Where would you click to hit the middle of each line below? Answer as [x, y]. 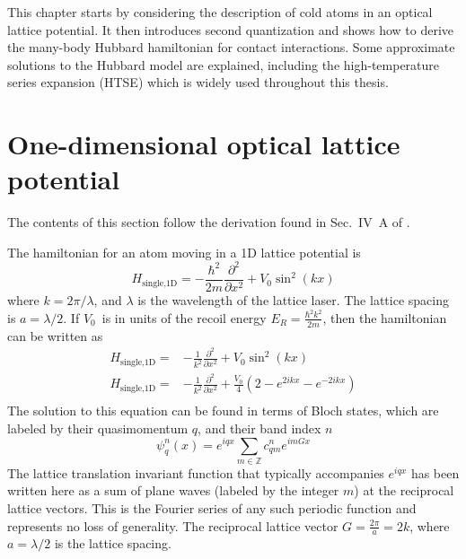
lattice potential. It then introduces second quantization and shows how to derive [230, 29]
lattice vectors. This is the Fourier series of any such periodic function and [212, 508]
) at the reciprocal [404, 490]
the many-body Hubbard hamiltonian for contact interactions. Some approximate [231, 47]
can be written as [55, 335]
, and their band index [259, 428]
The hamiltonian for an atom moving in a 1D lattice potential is [184, 252]
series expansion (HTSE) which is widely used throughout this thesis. [198, 82]
